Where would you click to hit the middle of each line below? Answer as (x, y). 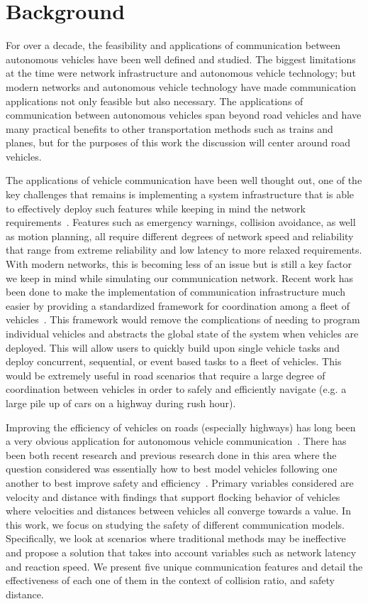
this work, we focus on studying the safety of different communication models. (175, 524)
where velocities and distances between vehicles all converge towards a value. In (178, 511)
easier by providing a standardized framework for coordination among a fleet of (178, 305)
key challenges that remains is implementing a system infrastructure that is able (180, 194)
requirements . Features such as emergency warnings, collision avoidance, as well (181, 222)
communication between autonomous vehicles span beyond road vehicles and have (184, 115)
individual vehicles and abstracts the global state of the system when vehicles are (182, 333)
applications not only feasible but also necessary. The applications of (155, 101)
